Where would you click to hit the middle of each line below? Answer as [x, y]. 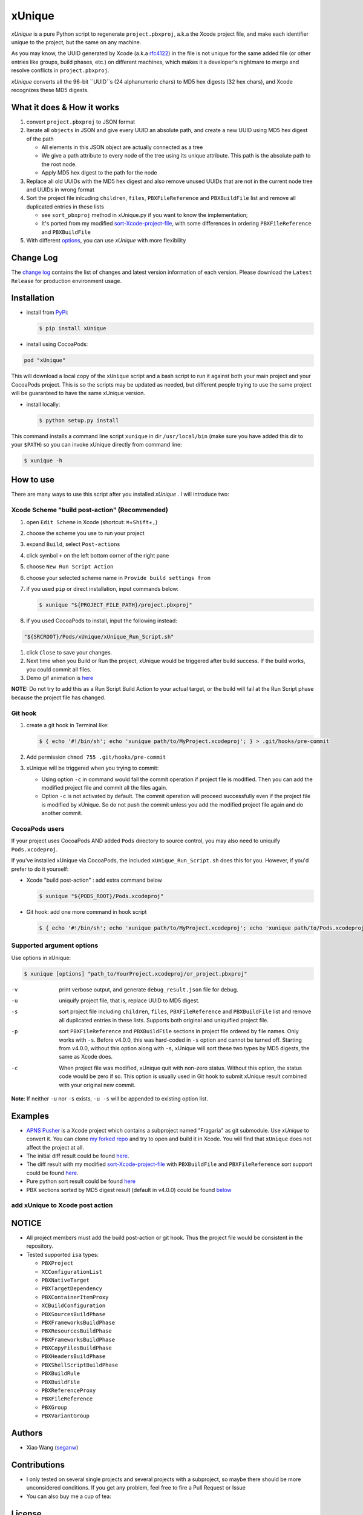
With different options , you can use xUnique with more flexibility [106, 241]
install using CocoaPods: [57, 344]
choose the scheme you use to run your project [85, 533]
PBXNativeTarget [66, 1280]
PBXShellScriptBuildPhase [80, 1365]
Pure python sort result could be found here [81, 1181]
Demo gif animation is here [60, 678]
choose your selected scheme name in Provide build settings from [119, 578]
